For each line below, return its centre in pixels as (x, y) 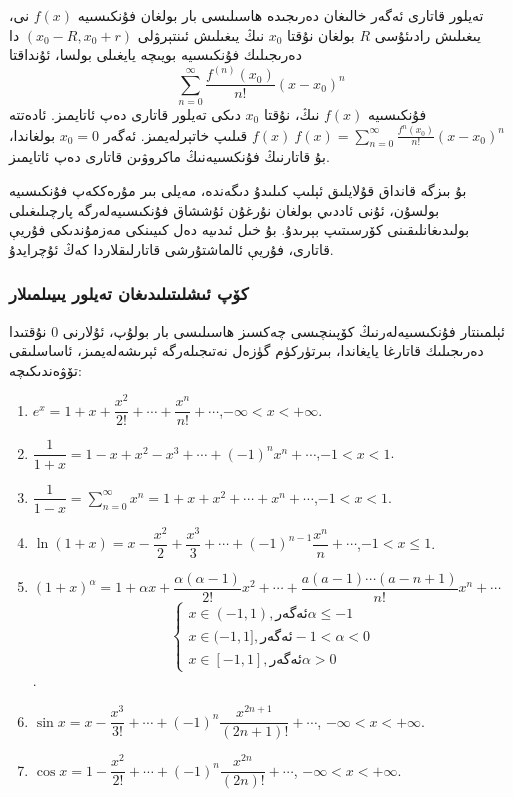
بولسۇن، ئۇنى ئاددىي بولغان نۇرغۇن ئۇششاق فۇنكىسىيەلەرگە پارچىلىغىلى (224, 209)
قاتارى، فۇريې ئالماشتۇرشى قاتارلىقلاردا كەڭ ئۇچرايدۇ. (171, 248)
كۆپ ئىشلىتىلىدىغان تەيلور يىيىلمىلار (129, 293)
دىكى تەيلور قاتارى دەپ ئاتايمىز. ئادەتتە (125, 114)
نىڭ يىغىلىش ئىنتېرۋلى (201, 34)
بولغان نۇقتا (321, 34)
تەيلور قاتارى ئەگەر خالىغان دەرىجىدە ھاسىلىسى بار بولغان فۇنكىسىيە (280, 15)
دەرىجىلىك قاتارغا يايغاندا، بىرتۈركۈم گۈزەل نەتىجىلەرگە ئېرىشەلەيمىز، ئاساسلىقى (246, 350)
